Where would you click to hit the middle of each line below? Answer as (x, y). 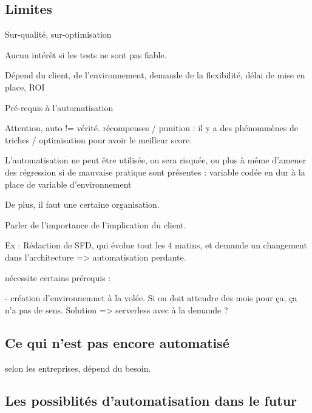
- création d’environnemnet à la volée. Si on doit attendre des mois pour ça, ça (151, 298)
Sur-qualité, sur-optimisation (58, 34)
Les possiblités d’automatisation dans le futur (151, 401)
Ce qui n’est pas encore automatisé (117, 342)
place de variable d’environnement (68, 184)
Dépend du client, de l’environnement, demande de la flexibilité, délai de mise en (155, 75)
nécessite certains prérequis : (58, 277)
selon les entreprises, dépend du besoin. (78, 368)
